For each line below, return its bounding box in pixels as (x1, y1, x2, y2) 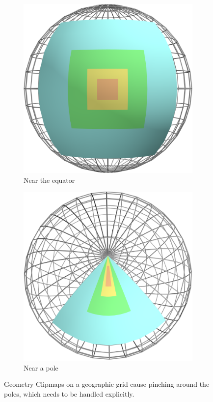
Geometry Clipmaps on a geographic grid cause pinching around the (4, 379, 210, 389)
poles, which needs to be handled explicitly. (4, 388, 134, 399)
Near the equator (24, 174, 75, 185)
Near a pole (24, 362, 58, 373)
